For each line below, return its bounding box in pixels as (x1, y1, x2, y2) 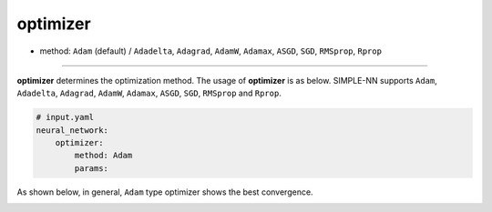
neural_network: (36, 125, 109, 136)
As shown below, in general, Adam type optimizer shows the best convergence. (16, 187, 313, 197)
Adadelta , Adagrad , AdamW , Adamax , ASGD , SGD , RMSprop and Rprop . (16, 87, 282, 99)
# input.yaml (36, 112, 95, 123)
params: (74, 163, 109, 173)
